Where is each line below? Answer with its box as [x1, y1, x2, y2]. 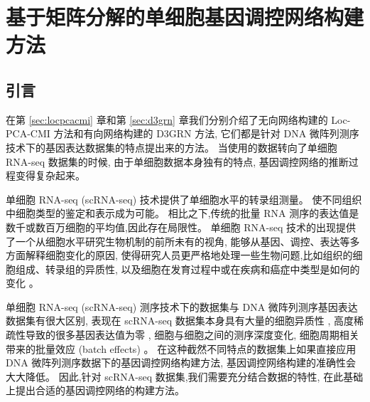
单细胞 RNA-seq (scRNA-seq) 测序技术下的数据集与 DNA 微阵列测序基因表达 [6, 299, 358, 314]
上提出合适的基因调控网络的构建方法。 [6, 383, 185, 398]
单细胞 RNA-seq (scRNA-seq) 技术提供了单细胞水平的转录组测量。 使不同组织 [6, 191, 362, 206]
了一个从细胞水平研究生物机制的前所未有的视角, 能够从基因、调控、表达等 [6, 233, 350, 248]
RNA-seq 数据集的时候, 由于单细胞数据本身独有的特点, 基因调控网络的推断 [6, 154, 349, 169]
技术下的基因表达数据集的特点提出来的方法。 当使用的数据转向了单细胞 [6, 139, 337, 154]
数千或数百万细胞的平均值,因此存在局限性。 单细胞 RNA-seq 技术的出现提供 [6, 219, 356, 234]
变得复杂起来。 [15, 168, 85, 183]
